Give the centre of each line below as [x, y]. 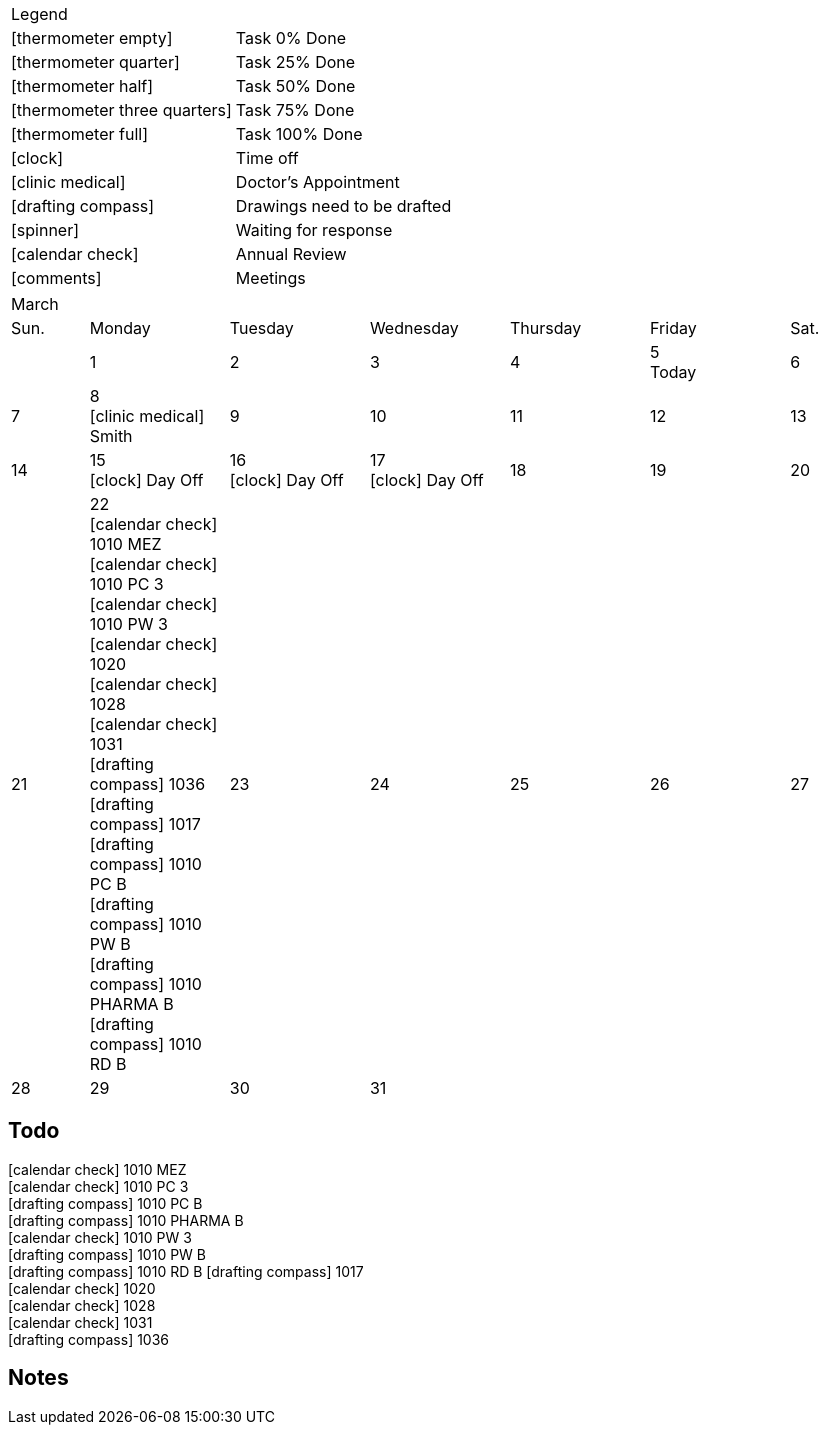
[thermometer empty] [92, 38]
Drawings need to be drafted [343, 206]
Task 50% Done [295, 86]
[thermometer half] [82, 86]
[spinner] [45, 230]
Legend [39, 14]
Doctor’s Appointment [317, 182]
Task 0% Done [290, 38]
